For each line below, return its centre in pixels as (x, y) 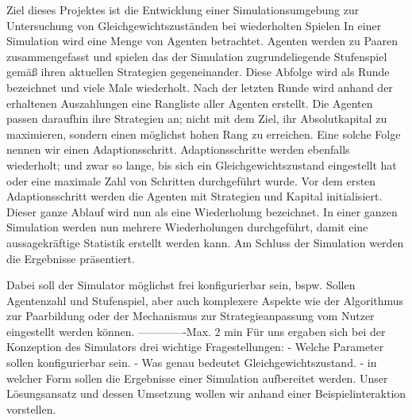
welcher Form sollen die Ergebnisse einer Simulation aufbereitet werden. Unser (197, 378)
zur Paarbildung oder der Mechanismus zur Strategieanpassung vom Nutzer (191, 316)
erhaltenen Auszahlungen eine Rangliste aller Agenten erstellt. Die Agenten (190, 103)
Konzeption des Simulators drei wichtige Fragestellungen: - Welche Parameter (195, 347)
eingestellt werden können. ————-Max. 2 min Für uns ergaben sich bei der (196, 331)
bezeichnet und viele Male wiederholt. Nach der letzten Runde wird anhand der (200, 87)
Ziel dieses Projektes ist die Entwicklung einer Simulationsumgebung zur (183, 10)
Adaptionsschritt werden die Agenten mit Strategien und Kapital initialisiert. (194, 196)
